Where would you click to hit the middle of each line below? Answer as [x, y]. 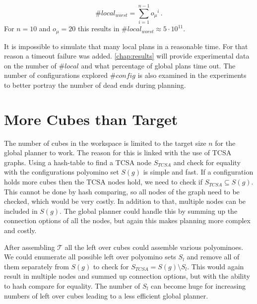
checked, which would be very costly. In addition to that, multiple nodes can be [125, 201]
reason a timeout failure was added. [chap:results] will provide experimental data [127, 56]
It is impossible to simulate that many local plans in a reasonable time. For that [126, 46]
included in [21, 211]
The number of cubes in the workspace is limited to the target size [105, 143]
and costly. [20, 230]
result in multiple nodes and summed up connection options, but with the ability [127, 276]
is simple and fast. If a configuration [198, 172]
